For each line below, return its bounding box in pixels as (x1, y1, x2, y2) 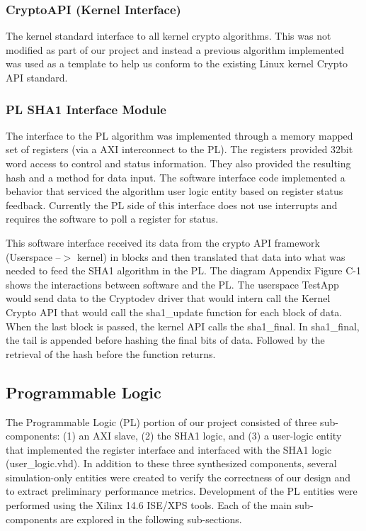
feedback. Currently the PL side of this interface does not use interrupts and (6, 197, 338, 212)
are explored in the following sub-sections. (60, 511, 242, 526)
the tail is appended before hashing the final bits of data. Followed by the (6, 332, 325, 347)
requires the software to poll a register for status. (6, 211, 219, 226)
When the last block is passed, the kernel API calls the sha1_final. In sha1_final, (6, 318, 360, 333)
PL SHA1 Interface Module (6, 100, 166, 118)
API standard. (6, 70, 68, 84)
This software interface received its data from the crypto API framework (6, 235, 320, 250)
